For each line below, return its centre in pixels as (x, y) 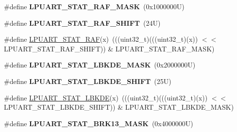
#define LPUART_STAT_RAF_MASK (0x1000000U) (94, 6)
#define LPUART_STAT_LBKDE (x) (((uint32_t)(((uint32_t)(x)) (106, 97)
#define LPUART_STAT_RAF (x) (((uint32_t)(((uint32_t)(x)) (101, 39)
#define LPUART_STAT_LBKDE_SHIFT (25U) (88, 81)
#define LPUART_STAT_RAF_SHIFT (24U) (82, 23)
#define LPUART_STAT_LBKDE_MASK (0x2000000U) (100, 65)
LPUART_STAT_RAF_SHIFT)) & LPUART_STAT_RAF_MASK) (109, 48)
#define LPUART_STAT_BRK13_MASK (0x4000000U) (99, 123)
